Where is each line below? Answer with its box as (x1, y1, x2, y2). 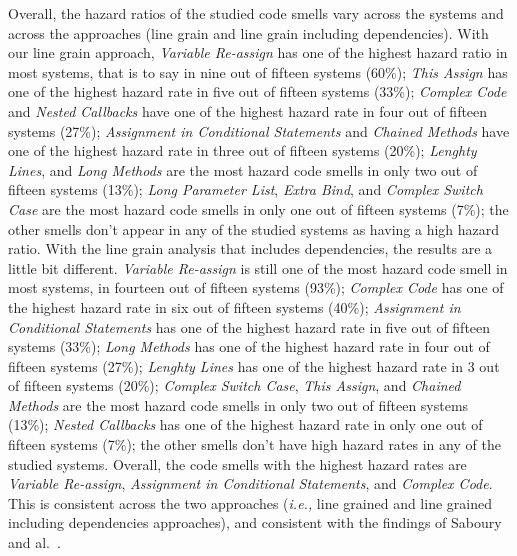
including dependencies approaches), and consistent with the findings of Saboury (8, 512, 502, 533)
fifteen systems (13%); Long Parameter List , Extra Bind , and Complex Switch (8, 179, 483, 200)
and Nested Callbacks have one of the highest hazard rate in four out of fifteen (8, 100, 488, 121)
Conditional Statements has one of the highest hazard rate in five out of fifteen (8, 316, 491, 337)
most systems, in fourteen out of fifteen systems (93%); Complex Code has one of (8, 277, 504, 298)
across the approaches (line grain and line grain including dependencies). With (8, 22, 489, 43)
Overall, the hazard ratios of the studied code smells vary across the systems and (8, 3, 504, 23)
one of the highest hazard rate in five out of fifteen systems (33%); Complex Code (8, 81, 507, 102)
